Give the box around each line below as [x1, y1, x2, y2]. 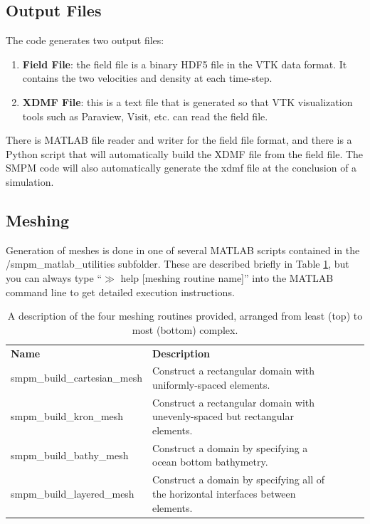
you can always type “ [6, 270, 102, 285]
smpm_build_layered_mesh [11, 486, 134, 501]
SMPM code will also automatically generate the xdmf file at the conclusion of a [6, 160, 357, 175]
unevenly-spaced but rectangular [152, 409, 294, 424]
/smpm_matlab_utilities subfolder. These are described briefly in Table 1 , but [6, 256, 349, 271]
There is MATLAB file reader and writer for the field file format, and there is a [6, 132, 352, 147]
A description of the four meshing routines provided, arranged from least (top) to [7, 308, 363, 323]
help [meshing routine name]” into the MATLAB [120, 270, 334, 285]
